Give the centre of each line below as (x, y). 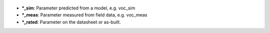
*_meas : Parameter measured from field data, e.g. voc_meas (84, 15)
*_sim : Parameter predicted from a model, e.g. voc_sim (78, 8)
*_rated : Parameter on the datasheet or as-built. (71, 22)
